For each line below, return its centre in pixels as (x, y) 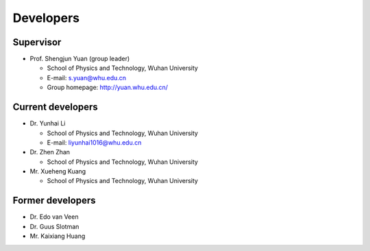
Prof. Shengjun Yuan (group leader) (80, 59)
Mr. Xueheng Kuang (58, 171)
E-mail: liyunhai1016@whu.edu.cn (94, 142)
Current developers (56, 107)
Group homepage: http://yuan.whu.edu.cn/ (107, 87)
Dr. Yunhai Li (48, 123)
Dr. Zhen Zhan (50, 152)
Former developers (54, 201)
